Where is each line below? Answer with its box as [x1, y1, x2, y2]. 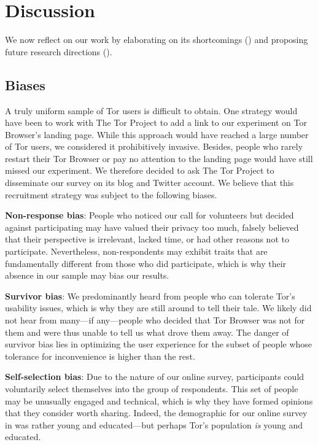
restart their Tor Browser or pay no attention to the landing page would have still [5, 152, 313, 164]
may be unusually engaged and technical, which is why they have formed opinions [5, 394, 313, 407]
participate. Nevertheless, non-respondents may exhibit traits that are [5, 245, 268, 258]
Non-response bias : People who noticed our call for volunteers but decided [5, 209, 294, 222]
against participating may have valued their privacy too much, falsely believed [5, 220, 299, 233]
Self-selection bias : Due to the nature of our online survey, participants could [5, 370, 304, 383]
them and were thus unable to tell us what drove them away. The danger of [5, 325, 289, 338]
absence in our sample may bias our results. [5, 269, 169, 282]
